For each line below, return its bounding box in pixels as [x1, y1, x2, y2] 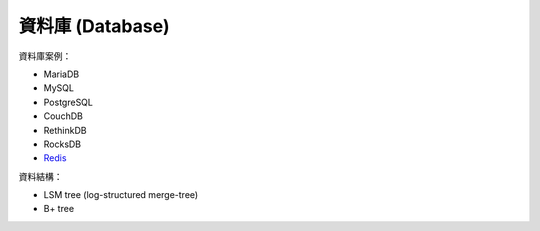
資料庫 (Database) [18, 15, 170, 37]
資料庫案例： [18, 50, 72, 62]
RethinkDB [43, 124, 87, 136]
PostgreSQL [43, 96, 94, 108]
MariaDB [43, 68, 80, 80]
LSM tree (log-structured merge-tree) [43, 189, 199, 201]
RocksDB [43, 138, 82, 150]
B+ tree [43, 203, 75, 215]
